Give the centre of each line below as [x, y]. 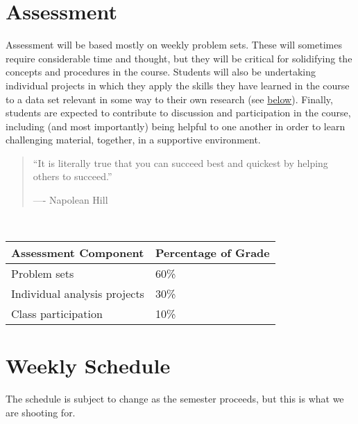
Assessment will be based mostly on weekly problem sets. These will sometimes [174, 45]
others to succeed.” [73, 176]
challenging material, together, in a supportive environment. [133, 140]
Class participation [57, 314]
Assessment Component [78, 253]
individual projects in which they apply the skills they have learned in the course [178, 85]
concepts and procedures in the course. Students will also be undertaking [161, 72]
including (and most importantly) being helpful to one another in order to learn [176, 126]
